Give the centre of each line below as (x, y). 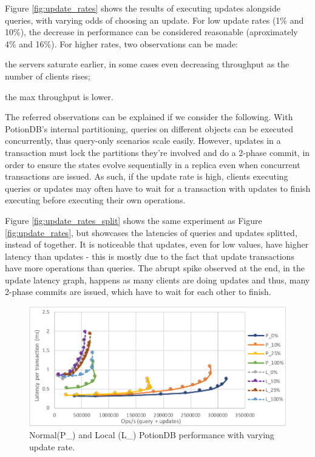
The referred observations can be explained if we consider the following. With (149, 117)
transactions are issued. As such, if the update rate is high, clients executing (147, 176)
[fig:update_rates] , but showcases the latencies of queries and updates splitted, (151, 232)
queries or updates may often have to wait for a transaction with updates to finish (158, 188)
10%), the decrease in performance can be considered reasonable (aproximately (151, 32)
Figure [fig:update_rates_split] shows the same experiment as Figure (134, 220)
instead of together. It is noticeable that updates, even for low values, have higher (157, 244)
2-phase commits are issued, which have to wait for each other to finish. (138, 292)
